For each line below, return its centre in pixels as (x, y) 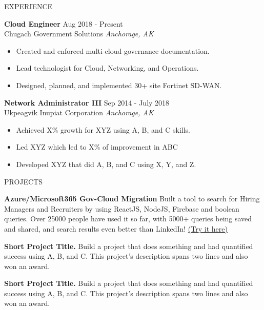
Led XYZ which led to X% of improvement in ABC (97, 147)
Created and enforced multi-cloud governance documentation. (113, 50)
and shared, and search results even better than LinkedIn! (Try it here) (116, 228)
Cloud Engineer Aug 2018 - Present (64, 23)
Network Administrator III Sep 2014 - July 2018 (87, 102)
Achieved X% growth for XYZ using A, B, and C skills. (103, 129)
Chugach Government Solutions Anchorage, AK (79, 34)
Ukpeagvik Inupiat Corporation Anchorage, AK (79, 112)
